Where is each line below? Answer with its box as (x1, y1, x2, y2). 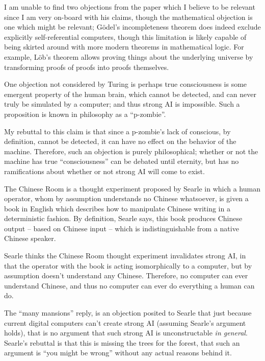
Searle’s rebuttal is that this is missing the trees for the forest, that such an (4, 337, 240, 348)
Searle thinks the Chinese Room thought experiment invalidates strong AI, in (4, 250, 246, 261)
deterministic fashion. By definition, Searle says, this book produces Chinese (4, 213, 243, 224)
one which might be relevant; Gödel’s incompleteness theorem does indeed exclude (4, 21, 261, 32)
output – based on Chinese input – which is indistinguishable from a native (4, 223, 239, 233)
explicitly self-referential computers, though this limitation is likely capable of (4, 31, 247, 42)
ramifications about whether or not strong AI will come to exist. (4, 165, 205, 176)
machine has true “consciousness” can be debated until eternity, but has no (4, 156, 239, 166)
